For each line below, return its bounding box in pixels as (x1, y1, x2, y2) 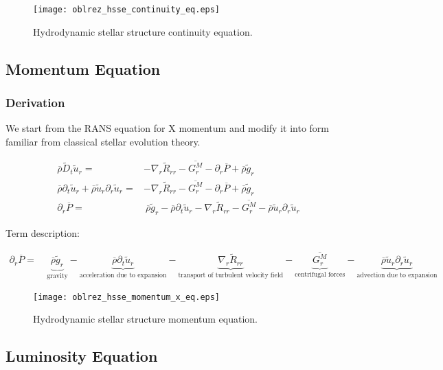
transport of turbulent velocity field (178, 272, 284, 279)
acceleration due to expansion (79, 271, 167, 279)
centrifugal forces (295, 270, 345, 278)
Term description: (5, 226, 80, 240)
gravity (47, 273, 68, 280)
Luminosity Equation (5, 345, 158, 367)
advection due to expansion (356, 271, 438, 279)
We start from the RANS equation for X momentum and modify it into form (5, 121, 330, 135)
